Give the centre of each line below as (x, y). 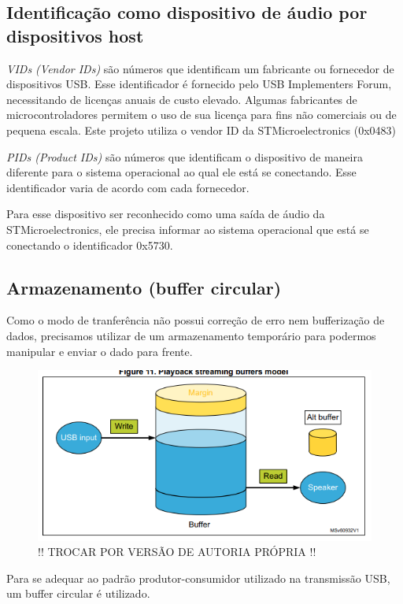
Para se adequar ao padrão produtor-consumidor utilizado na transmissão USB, (198, 578)
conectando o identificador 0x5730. (90, 245)
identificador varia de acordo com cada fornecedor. (128, 187)
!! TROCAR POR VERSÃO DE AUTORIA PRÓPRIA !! (177, 552)
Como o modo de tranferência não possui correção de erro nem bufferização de (196, 320)
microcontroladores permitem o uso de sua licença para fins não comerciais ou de (201, 115)
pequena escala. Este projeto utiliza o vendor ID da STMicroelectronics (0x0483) (201, 130)
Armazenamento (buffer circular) (144, 287)
